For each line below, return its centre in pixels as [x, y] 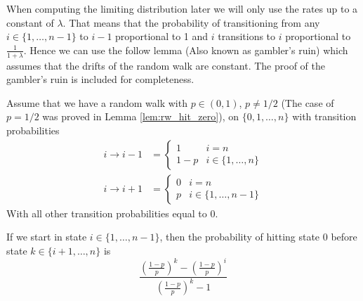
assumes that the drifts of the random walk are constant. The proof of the [166, 65]
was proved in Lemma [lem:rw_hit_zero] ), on [140, 116]
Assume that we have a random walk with [97, 102]
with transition [324, 116]
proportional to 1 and [162, 36]
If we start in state [47, 237]
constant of [30, 22]
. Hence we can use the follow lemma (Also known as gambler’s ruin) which [186, 50]
